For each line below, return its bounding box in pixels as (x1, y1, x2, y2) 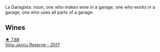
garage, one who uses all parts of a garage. (5, 9, 94, 15)
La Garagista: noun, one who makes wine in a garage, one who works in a (5, 4, 156, 10)
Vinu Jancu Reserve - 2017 (5, 42, 60, 48)
